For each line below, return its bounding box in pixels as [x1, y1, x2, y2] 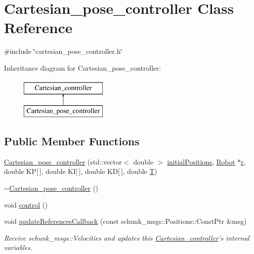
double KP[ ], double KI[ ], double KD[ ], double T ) [4, 166, 158, 176]
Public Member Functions [4, 133, 139, 149]
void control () [4, 199, 48, 210]
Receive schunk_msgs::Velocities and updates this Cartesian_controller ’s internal [4, 232, 250, 243]
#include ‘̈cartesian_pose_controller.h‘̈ [4, 46, 123, 56]
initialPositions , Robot [167, 156, 235, 167]
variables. [4, 242, 33, 253]
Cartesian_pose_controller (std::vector [4, 156, 122, 167]
